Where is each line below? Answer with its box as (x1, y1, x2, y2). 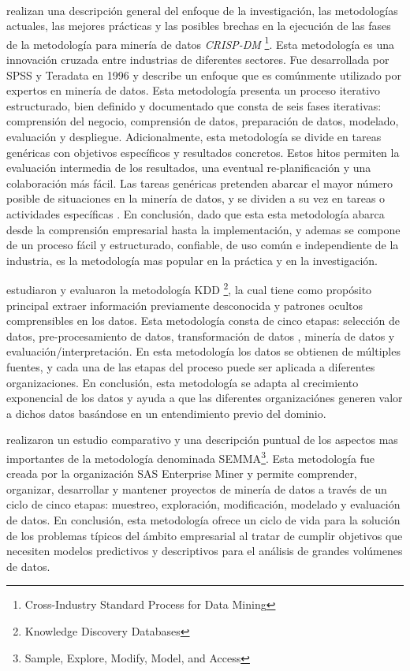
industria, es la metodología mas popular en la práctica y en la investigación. (6, 252, 378, 268)
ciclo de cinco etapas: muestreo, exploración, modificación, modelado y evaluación (6, 496, 401, 513)
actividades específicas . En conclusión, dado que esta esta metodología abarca (6, 205, 385, 222)
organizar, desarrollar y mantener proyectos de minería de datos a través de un (6, 480, 387, 497)
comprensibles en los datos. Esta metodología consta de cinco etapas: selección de (6, 312, 400, 329)
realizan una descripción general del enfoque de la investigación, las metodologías (6, 2, 398, 18)
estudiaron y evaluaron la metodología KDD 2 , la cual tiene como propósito (6, 279, 372, 297)
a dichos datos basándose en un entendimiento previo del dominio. (6, 404, 326, 421)
